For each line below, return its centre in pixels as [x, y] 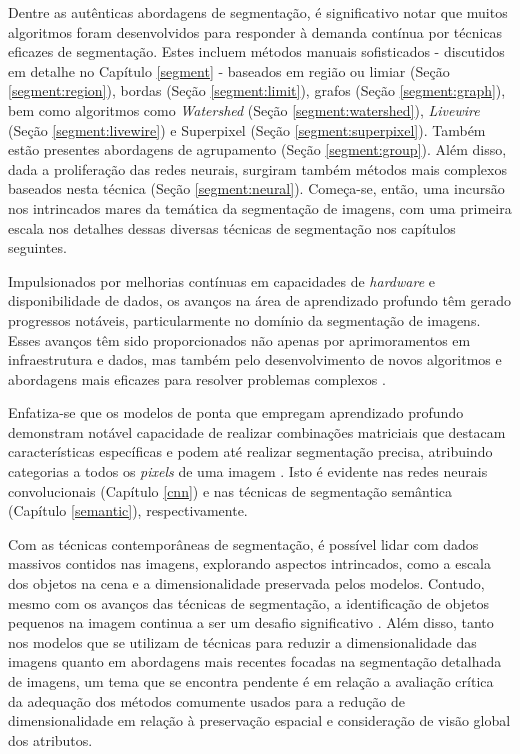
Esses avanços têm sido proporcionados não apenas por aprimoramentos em [239, 339]
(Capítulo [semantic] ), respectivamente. [128, 510]
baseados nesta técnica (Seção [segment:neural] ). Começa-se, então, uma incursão [256, 188]
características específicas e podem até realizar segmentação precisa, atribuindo [250, 451]
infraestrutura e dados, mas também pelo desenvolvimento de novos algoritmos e [255, 359]
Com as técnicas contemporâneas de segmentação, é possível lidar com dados [243, 543]
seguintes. [37, 247]
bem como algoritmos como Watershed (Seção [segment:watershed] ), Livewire [244, 109]
